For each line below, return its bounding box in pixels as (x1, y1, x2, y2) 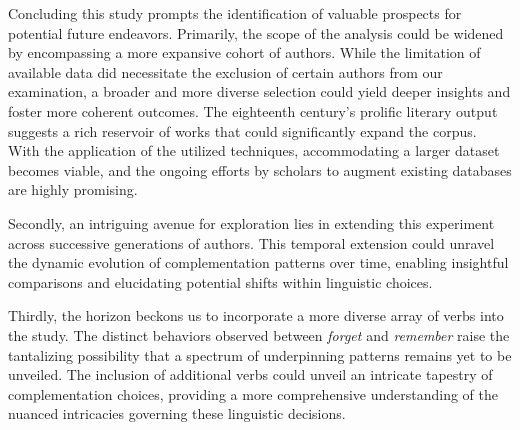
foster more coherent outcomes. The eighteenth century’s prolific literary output (8, 100, 498, 121)
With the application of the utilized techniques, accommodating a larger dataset (8, 140, 500, 161)
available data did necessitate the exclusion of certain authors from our (8, 61, 443, 82)
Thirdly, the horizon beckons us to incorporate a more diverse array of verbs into (8, 305, 504, 326)
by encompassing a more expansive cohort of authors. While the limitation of (8, 42, 481, 63)
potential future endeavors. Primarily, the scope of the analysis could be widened (8, 22, 504, 43)
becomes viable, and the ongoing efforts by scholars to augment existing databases (8, 159, 512, 180)
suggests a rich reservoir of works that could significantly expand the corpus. (8, 120, 477, 141)
